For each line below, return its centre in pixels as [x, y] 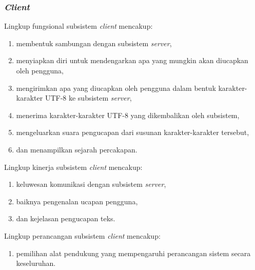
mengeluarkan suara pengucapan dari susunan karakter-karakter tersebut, [133, 132]
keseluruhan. [36, 263]
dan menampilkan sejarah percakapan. [77, 149]
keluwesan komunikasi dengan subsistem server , [91, 184]
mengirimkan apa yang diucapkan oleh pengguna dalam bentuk [116, 88]
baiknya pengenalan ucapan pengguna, [77, 201]
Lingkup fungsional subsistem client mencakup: [79, 26]
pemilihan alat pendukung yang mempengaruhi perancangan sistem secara [133, 253]
